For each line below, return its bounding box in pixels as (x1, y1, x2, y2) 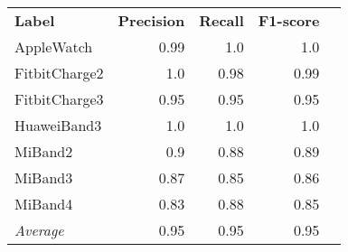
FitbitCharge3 (14, 89, 104, 109)
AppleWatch (14, 36, 93, 57)
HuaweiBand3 (14, 115, 102, 135)
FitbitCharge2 (14, 62, 104, 83)
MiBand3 (14, 167, 73, 188)
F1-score (258, 10, 320, 31)
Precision (118, 10, 185, 31)
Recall (199, 10, 244, 31)
